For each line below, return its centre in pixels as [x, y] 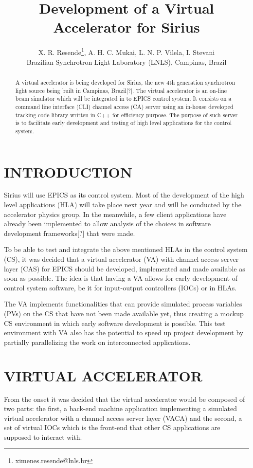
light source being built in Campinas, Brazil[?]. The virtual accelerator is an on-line [121, 90]
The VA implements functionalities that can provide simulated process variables [123, 304]
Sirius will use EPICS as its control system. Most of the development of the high [124, 195]
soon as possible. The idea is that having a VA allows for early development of [121, 278]
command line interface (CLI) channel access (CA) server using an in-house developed [124, 106]
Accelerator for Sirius [126, 27]
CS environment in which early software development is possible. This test [115, 323]
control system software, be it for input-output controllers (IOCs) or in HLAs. [120, 287]
